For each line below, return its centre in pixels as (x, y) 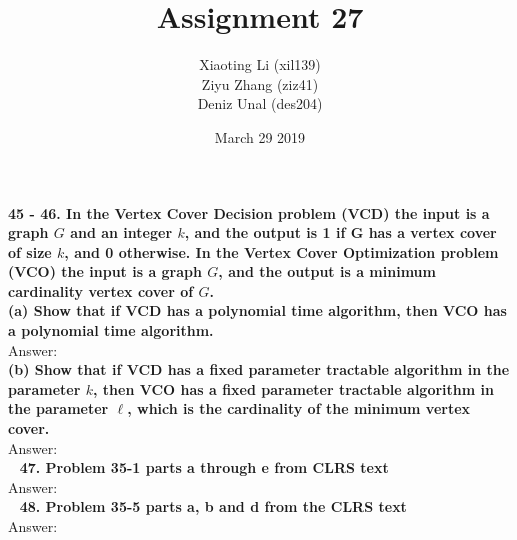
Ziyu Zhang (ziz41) (260, 83)
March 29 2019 (260, 136)
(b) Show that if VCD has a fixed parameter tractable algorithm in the (259, 369)
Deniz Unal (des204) (260, 103)
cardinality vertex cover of (101, 290)
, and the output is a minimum (327, 271)
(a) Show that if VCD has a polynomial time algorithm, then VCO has (257, 310)
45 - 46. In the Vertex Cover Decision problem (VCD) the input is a (249, 212)
